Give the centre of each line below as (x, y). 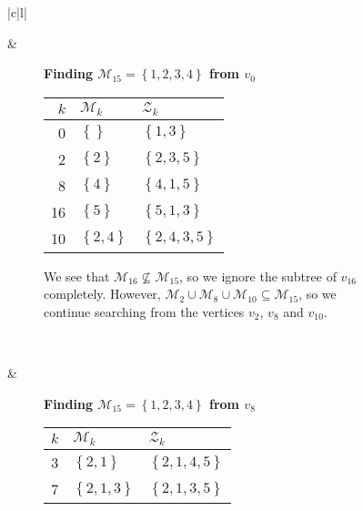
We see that (77, 276)
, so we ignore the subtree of (258, 276)
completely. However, (102, 294)
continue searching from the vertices (144, 311)
